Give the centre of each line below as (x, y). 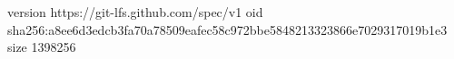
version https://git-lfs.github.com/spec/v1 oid (135, 12)
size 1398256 (42, 47)
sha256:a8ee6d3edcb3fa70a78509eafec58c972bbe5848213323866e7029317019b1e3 (227, 29)
